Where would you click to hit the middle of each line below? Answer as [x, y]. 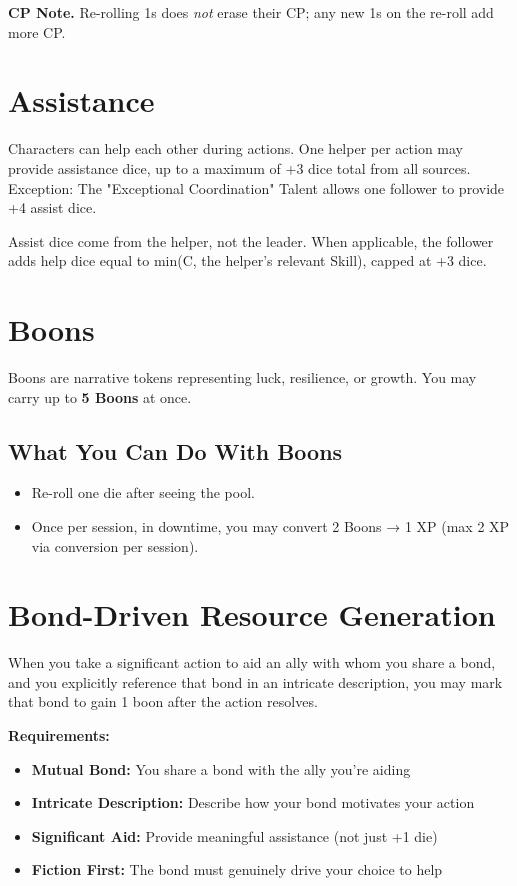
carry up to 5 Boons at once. [100, 396]
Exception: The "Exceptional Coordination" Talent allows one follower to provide [256, 187]
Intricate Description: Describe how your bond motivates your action [253, 802]
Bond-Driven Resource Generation [252, 614]
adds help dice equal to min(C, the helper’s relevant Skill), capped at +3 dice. [247, 260]
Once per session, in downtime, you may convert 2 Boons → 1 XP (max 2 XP [270, 525]
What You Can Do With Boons [175, 450]
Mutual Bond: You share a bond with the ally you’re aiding [221, 768]
